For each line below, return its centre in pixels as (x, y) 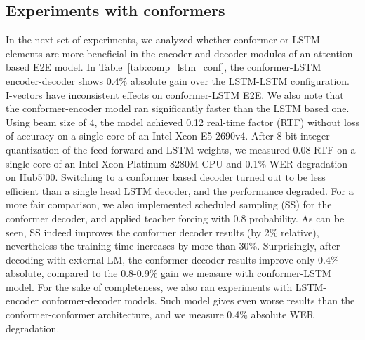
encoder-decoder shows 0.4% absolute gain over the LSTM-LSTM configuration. (178, 80)
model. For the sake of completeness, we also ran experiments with (149, 286)
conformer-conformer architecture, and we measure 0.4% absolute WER (160, 314)
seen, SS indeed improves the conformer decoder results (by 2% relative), (162, 232)
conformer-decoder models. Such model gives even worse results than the (198, 300)
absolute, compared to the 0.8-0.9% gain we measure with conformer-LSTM (168, 273)
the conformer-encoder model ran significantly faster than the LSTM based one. (178, 108)
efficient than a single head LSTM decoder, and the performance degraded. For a (180, 190)
